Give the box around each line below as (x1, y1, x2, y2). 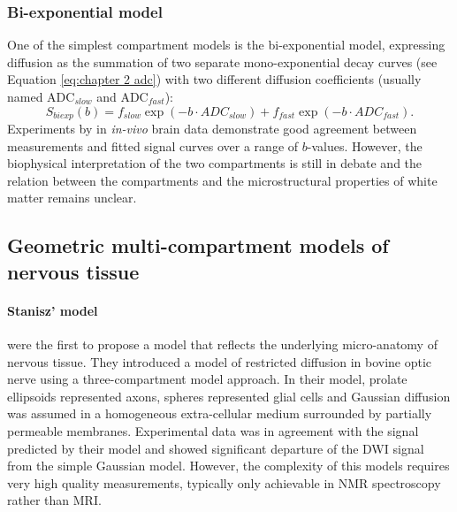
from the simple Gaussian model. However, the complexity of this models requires (7, 456, 450, 475)
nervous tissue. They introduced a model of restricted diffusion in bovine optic (7, 352, 432, 371)
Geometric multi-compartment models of (7, 232, 389, 259)
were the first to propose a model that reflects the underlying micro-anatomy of (7, 334, 438, 353)
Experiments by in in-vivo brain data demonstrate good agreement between (7, 119, 417, 138)
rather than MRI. (7, 491, 102, 509)
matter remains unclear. (7, 188, 137, 207)
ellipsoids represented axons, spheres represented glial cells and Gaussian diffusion (7, 386, 451, 405)
